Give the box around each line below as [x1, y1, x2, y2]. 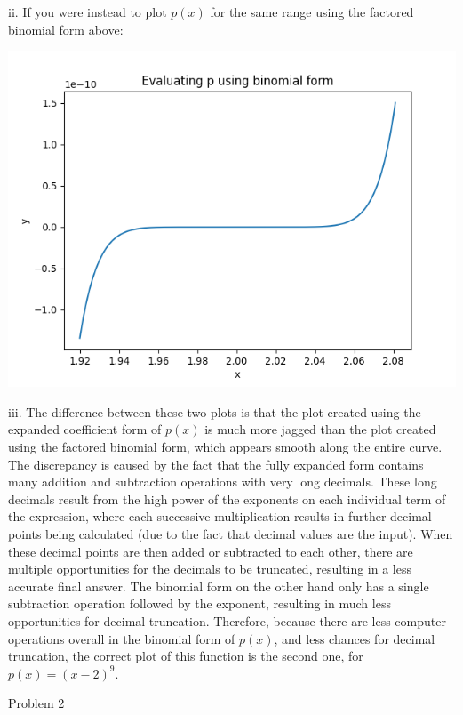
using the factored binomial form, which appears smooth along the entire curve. [8, 437, 443, 455]
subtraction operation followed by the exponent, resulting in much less [8, 594, 391, 613]
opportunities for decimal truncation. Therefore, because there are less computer [8, 611, 446, 630]
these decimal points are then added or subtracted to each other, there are [8, 542, 413, 560]
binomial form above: [8, 20, 124, 38]
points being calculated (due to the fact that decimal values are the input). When [8, 524, 453, 542]
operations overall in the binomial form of [8, 629, 235, 647]
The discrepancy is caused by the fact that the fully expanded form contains [8, 454, 424, 473]
